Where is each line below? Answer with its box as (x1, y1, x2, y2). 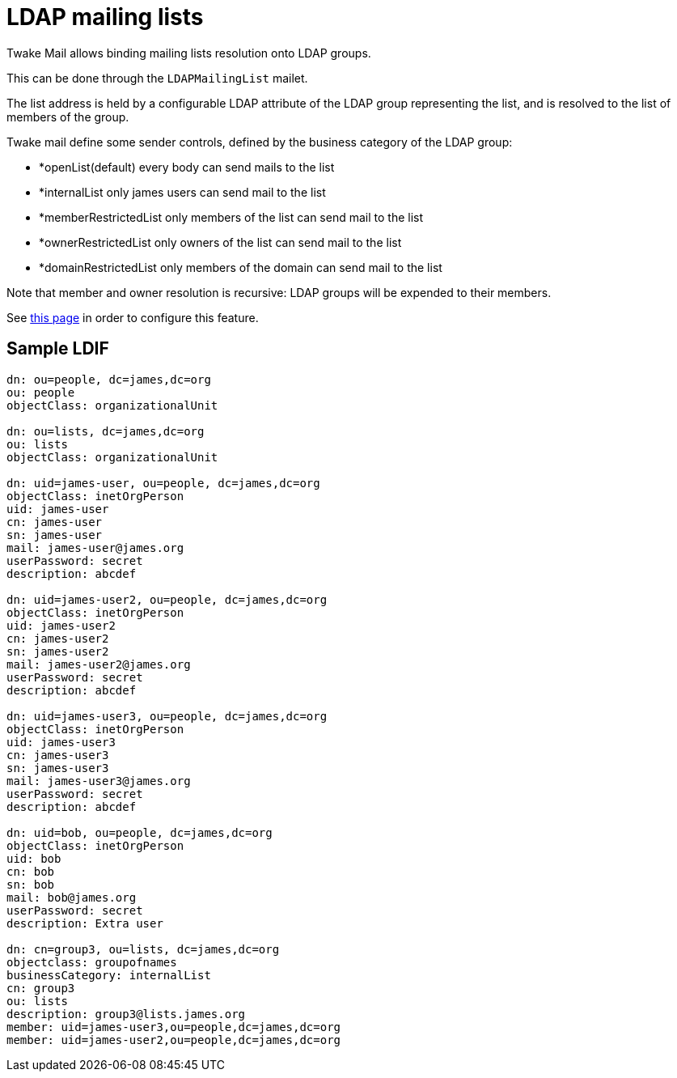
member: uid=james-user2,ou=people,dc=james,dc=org (6, 1033, 341, 1046)
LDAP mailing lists (6, 3, 204, 31)
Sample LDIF (6, 338, 109, 359)
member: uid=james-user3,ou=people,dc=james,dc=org (6, 1020, 341, 1033)
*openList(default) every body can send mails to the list (39, 159, 335, 174)
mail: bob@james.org (6, 890, 137, 904)
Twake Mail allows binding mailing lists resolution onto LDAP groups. (6, 45, 371, 60)
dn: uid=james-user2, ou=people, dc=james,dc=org (6, 592, 328, 606)
